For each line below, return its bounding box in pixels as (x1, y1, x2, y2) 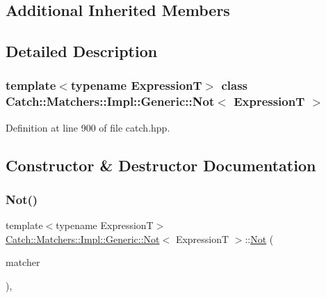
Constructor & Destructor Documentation (6, 154, 316, 175)
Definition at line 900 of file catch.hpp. (6, 120, 170, 134)
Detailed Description (6, 40, 158, 62)
